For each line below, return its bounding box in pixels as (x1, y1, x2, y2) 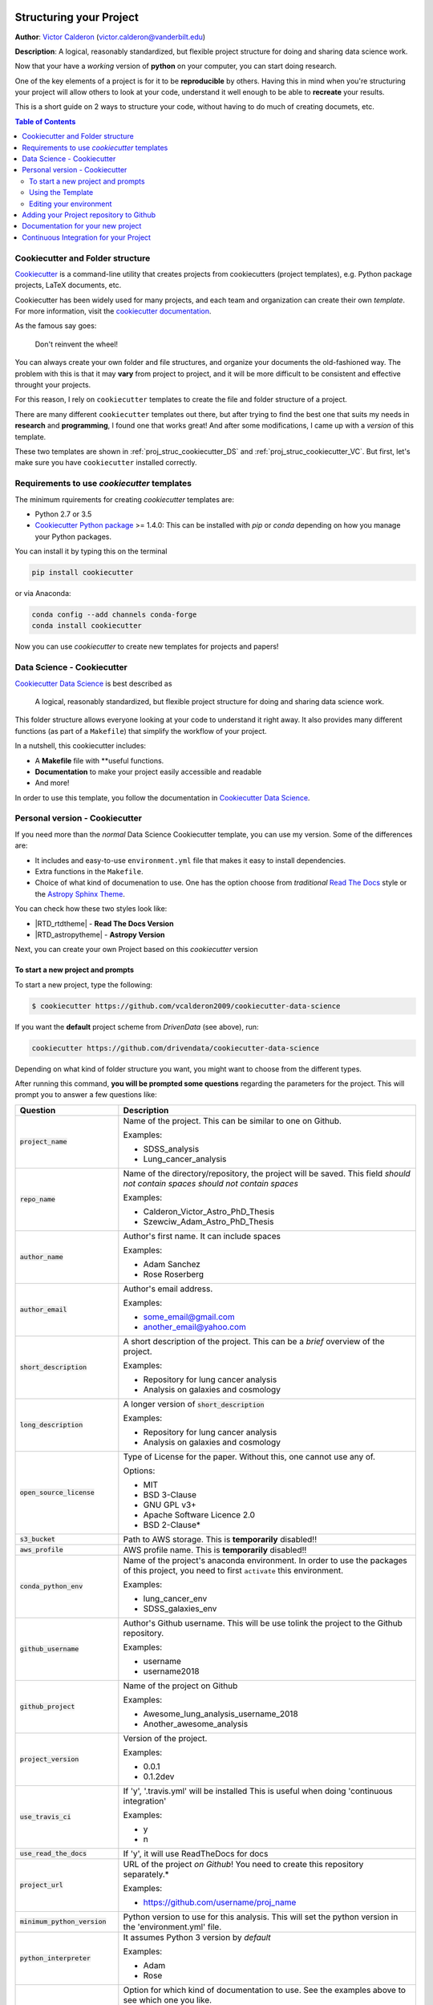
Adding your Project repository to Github (22, 209, 156, 220)
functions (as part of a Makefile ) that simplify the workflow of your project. (14, 726, 267, 735)
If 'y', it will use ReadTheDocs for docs (123, 1848, 269, 1859)
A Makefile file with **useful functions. (34, 755, 164, 765)
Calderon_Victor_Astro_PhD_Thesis (143, 1205, 275, 1217)
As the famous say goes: (14, 321, 97, 330)
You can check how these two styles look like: (14, 904, 168, 913)
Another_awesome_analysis (143, 1718, 249, 1729)
